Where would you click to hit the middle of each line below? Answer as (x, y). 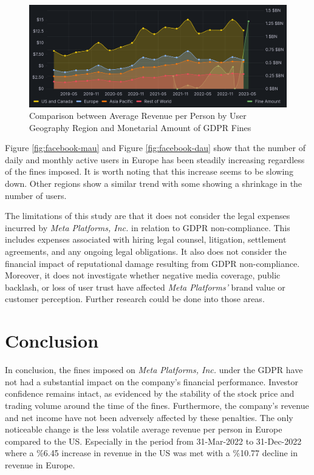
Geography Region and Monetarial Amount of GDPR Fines (140, 127)
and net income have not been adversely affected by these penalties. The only (149, 417)
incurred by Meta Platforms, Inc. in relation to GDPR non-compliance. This (148, 227)
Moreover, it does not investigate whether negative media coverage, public (143, 275)
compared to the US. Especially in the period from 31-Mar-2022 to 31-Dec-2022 (153, 441)
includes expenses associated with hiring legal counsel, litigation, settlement (146, 239)
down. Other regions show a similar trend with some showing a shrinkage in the (154, 184)
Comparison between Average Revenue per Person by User (138, 116)
